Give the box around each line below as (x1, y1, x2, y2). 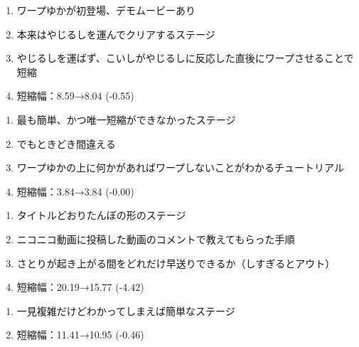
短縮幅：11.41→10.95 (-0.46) (16, 327, 144, 342)
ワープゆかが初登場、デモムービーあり (16, 3, 195, 17)
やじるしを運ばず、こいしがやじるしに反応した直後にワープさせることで (16, 50, 354, 65)
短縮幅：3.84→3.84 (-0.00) (16, 183, 134, 198)
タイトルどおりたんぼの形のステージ (16, 208, 186, 223)
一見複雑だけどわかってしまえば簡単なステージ (16, 303, 235, 318)
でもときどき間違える (16, 136, 116, 151)
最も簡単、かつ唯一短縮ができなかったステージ (16, 112, 236, 127)
